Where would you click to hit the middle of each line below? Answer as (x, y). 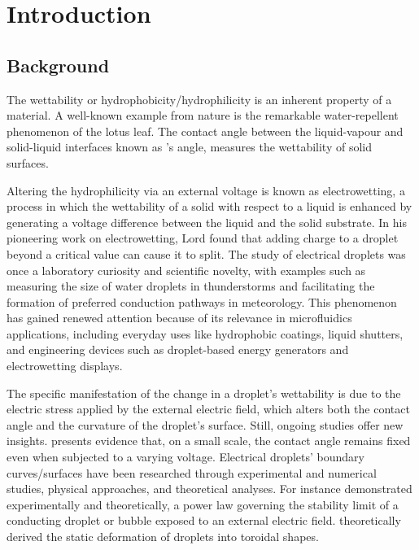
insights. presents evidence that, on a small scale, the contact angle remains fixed (209, 441)
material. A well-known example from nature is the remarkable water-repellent (203, 115)
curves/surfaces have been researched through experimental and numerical (192, 472)
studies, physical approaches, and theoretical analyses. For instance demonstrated (209, 489)
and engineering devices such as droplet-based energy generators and (178, 349)
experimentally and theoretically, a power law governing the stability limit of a (203, 504)
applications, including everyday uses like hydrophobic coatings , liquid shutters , (205, 333)
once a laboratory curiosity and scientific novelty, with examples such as (186, 270)
